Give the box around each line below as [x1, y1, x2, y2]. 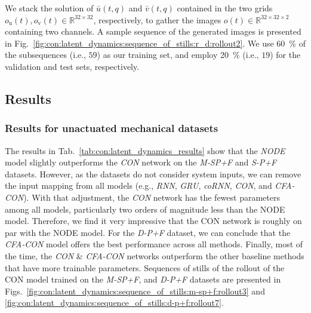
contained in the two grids [177, 2, 273, 14]
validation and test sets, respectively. [5, 60, 140, 72]
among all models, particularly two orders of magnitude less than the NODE [5, 202, 285, 215]
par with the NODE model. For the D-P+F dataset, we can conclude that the [5, 226, 291, 238]
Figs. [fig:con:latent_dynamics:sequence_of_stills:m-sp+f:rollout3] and [5, 284, 265, 297]
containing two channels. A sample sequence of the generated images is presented [5, 25, 301, 38]
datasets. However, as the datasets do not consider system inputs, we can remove [5, 167, 301, 180]
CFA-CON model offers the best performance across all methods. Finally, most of [5, 238, 303, 250]
